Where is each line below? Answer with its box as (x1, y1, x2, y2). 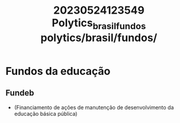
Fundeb (5, 88, 34, 98)
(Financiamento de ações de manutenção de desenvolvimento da (14, 103, 174, 111)
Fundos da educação (5, 64, 111, 78)
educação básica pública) (14, 110, 78, 117)
